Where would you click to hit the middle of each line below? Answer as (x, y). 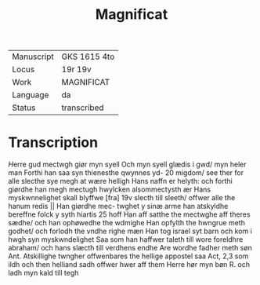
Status (24, 108)
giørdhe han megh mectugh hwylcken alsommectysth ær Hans (110, 189)
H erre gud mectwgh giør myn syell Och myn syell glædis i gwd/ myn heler (127, 164)
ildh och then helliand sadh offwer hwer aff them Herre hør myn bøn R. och (129, 265)
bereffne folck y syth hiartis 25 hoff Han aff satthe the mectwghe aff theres (129, 214)
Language (31, 95)
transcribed (83, 108)
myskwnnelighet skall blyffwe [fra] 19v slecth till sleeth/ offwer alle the (122, 198)
